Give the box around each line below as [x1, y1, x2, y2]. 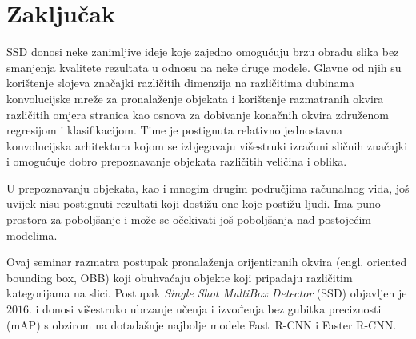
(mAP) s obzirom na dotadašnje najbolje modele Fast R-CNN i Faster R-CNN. [6, 316, 397, 333]
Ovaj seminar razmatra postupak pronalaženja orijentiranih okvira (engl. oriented [6, 253, 407, 270]
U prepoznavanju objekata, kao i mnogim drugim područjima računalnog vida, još [6, 179, 410, 196]
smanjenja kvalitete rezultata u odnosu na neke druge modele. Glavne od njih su [6, 58, 402, 75]
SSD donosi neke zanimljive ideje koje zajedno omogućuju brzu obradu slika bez [6, 43, 399, 60]
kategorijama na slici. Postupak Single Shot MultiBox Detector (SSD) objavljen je [6, 285, 407, 301]
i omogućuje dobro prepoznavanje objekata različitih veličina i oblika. [6, 153, 347, 169]
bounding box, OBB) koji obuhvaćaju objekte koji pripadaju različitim [6, 269, 353, 285]
